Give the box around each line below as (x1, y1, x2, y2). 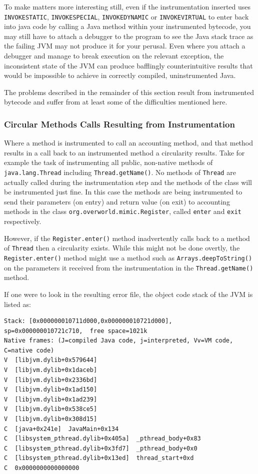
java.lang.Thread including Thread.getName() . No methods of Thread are (4, 167, 236, 177)
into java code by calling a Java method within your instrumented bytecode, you (4, 21, 251, 31)
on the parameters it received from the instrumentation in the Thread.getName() (4, 262, 253, 272)
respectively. (4, 216, 41, 226)
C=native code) (4, 346, 54, 354)
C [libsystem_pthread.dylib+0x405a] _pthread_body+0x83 (4, 435, 201, 442)
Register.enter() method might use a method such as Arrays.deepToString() (4, 252, 252, 262)
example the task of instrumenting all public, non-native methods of (4, 157, 213, 167)
